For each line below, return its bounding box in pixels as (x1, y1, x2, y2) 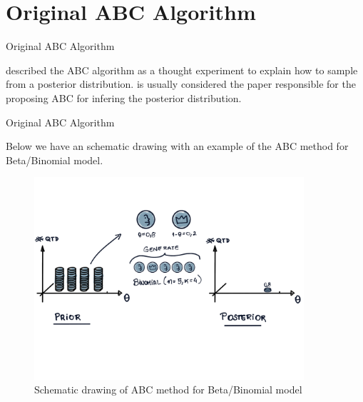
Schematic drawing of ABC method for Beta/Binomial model (34, 382, 302, 397)
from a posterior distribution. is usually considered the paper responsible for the (6, 76, 356, 91)
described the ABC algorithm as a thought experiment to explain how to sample (6, 62, 358, 77)
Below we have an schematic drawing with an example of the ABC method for (6, 139, 349, 154)
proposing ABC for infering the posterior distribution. (6, 90, 242, 105)
